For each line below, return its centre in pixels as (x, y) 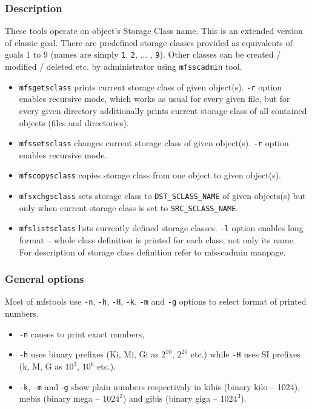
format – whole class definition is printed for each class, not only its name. (157, 240)
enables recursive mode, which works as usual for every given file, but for (154, 99)
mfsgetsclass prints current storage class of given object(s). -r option (151, 86)
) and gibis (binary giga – (170, 398)
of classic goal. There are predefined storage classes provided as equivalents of (149, 42)
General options (45, 279)
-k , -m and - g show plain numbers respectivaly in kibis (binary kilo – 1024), (160, 386)
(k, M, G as (41, 366)
